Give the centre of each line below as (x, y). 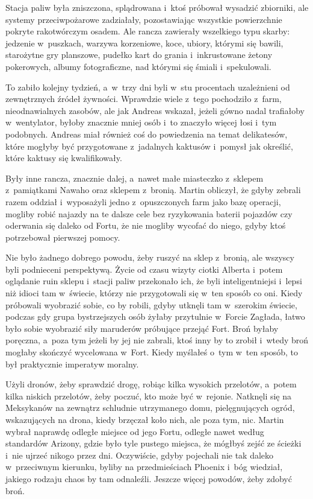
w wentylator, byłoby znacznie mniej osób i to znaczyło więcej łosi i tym (141, 122)
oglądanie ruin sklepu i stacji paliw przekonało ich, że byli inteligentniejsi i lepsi (154, 281)
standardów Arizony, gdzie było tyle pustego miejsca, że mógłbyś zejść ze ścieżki (153, 443)
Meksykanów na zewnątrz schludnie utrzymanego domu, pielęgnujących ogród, (150, 408)
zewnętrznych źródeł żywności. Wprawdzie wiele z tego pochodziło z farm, (144, 99)
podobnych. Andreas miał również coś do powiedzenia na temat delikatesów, (147, 134)
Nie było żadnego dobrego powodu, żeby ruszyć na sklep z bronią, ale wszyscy (150, 257)
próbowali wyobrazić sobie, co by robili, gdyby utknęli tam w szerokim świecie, (151, 304)
